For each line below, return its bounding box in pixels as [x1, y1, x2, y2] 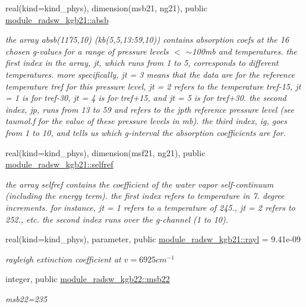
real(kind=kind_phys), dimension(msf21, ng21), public [5, 146, 206, 159]
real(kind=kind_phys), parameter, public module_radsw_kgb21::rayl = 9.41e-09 [5, 233, 301, 245]
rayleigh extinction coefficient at [5, 252, 121, 265]
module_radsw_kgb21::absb [5, 13, 109, 26]
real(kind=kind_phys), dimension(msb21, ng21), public [5, 2, 207, 14]
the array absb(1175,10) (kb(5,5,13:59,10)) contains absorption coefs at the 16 [5, 33, 289, 46]
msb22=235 [5, 292, 48, 305]
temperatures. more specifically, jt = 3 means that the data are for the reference [5, 68, 295, 80]
